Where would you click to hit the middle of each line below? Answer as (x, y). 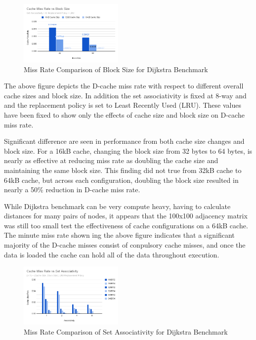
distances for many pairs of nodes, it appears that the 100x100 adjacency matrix (126, 216)
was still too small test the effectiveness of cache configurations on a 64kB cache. (126, 225)
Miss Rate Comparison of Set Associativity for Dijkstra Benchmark (126, 331)
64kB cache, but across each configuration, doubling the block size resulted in (121, 180)
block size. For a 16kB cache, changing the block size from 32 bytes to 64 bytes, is (128, 150)
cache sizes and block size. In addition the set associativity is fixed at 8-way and (125, 95)
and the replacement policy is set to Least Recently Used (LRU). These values (123, 105)
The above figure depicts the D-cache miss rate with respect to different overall (124, 86)
